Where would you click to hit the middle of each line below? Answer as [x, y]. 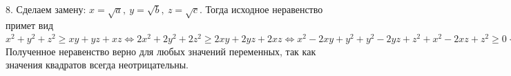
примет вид [30, 25]
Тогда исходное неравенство [264, 9]
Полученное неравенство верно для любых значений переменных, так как [161, 51]
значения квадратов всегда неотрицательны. [97, 65]
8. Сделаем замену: [46, 9]
